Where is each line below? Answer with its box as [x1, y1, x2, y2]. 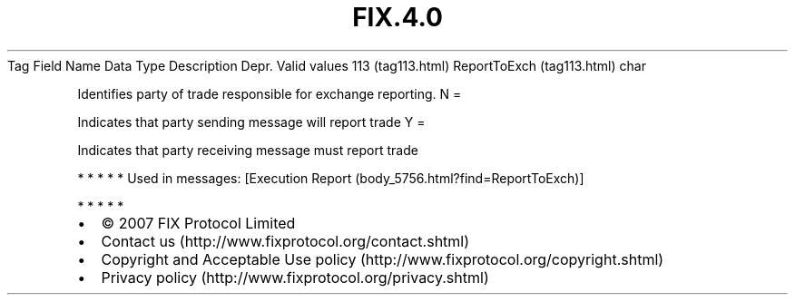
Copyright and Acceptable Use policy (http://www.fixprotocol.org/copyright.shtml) [101, 249, 664, 268]
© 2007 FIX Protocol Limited [101, 213, 296, 232]
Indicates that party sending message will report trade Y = [77, 113, 426, 130]
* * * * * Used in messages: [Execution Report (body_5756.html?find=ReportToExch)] [77, 170, 584, 186]
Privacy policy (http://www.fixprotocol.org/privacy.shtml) [101, 268, 489, 287]
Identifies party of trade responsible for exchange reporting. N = [77, 85, 462, 102]
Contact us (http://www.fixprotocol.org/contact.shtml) [101, 231, 470, 250]
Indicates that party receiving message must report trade [77, 141, 418, 158]
